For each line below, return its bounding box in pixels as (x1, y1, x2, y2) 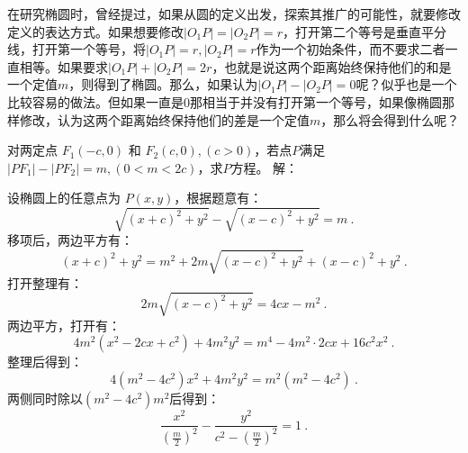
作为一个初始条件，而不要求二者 (256, 40, 445, 59)
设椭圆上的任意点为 (7, 188, 121, 207)
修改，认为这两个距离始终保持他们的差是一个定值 (19, 110, 310, 129)
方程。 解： (230, 158, 299, 177)
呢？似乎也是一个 (355, 75, 457, 94)
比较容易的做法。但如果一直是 (7, 92, 184, 111)
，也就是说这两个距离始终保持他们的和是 (211, 57, 452, 76)
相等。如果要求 (19, 57, 108, 76)
